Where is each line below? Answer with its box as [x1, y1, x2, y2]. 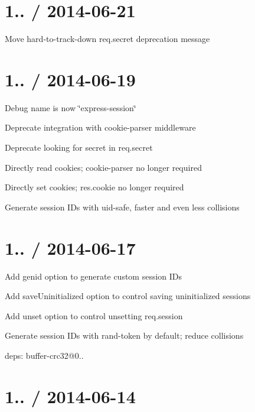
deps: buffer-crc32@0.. [5, 349, 84, 361]
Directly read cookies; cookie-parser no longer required [5, 161, 202, 173]
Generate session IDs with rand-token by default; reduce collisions [5, 329, 244, 342]
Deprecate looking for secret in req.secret [5, 141, 153, 154]
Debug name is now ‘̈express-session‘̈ [5, 101, 136, 113]
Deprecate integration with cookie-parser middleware [5, 121, 196, 134]
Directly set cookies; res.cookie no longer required [5, 181, 184, 193]
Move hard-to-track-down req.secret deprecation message [5, 33, 210, 45]
